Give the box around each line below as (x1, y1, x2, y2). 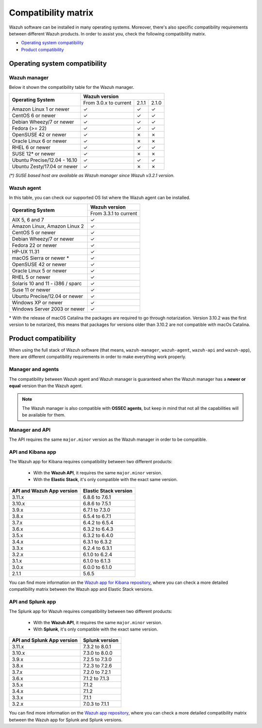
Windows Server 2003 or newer (12, 306, 85, 312)
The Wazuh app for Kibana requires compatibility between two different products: (9, 459, 172, 465)
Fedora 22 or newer (12, 242, 57, 248)
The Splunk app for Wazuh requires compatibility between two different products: (9, 609, 172, 615)
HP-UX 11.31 (12, 248, 40, 255)
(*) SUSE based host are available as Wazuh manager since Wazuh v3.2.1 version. (9, 173, 175, 178)
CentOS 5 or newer (12, 229, 56, 236)
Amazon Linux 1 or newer (12, 106, 70, 113)
